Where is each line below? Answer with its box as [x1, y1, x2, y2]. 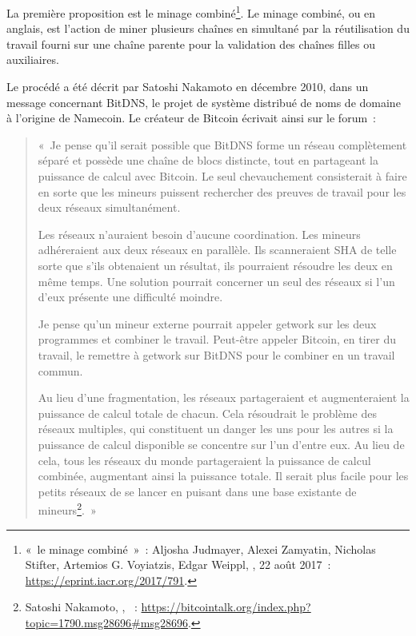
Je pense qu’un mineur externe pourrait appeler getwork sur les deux [38, 315, 377, 332]
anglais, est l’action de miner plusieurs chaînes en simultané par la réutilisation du [6, 20, 410, 37]
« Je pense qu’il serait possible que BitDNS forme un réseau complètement [38, 136, 407, 153]
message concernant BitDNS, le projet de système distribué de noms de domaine [6, 93, 401, 110]
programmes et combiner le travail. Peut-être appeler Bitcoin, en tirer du [38, 331, 396, 348]
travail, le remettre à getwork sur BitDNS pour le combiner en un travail [38, 346, 395, 363]
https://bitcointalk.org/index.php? [141, 598, 311, 615]
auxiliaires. [6, 51, 59, 68]
